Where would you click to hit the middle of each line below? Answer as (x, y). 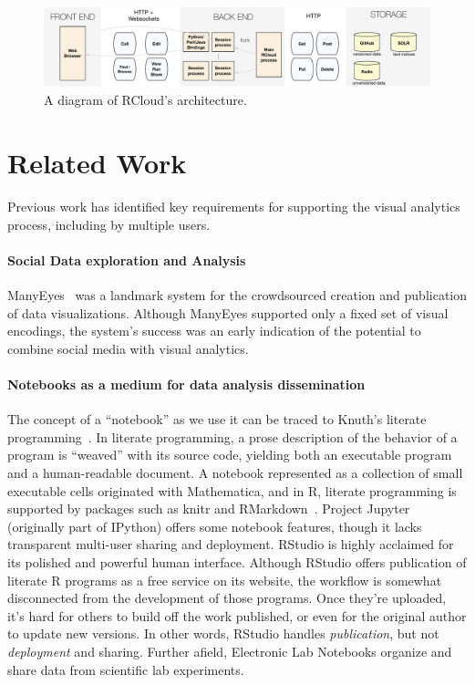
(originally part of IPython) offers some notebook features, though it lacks (215, 526)
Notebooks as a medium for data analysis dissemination (186, 384)
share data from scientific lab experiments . (126, 669)
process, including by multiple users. (109, 224)
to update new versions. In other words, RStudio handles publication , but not (223, 633)
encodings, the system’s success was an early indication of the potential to (214, 331)
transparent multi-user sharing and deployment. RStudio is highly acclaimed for (231, 544)
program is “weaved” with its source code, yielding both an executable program (230, 455)
